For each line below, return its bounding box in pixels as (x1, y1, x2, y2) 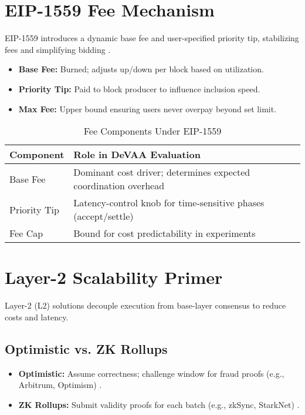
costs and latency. (5, 310, 69, 323)
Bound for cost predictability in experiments (73, 226, 256, 240)
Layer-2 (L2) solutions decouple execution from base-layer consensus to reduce (5, 299, 286, 312)
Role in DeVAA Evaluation (73, 148, 201, 162)
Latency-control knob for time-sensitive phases (73, 196, 265, 210)
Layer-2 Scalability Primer (5, 265, 223, 289)
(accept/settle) (73, 209, 134, 223)
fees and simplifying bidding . (5, 43, 111, 55)
